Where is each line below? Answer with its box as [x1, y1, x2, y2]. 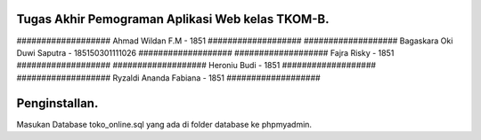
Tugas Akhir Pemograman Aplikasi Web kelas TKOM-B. [16, 12, 330, 27]
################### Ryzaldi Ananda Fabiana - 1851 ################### [16, 72, 321, 83]
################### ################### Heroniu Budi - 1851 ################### [16, 60, 377, 71]
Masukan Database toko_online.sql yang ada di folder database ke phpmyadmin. [16, 119, 312, 129]
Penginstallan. [16, 96, 99, 111]
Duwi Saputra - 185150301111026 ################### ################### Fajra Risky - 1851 [16, 47, 395, 58]
